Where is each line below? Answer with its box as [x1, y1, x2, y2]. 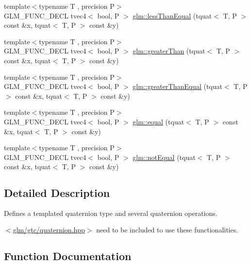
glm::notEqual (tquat [133, 152, 196, 162]
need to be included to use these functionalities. [96, 224, 238, 234]
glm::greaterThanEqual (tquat [133, 81, 222, 91]
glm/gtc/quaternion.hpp [13, 224, 85, 234]
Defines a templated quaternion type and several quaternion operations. [4, 208, 218, 218]
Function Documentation [4, 248, 132, 263]
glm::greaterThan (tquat [133, 46, 205, 56]
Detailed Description [4, 185, 110, 200]
